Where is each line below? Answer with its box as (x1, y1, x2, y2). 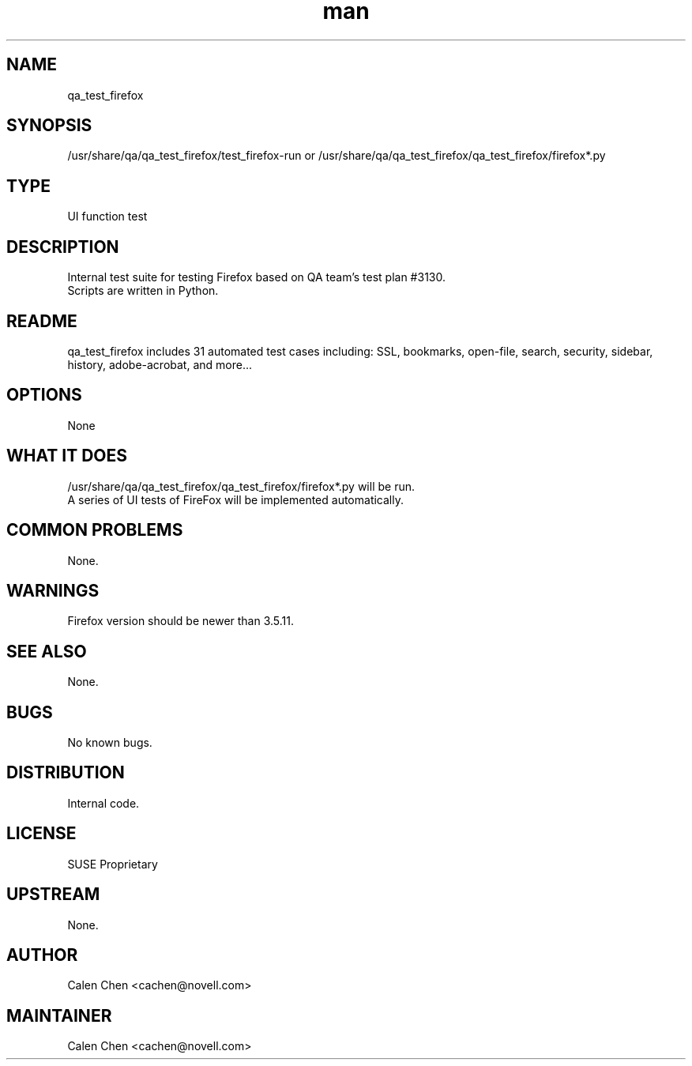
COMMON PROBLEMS (6, 520, 183, 541)
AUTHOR (6, 944, 78, 965)
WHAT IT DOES (6, 446, 128, 466)
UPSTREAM (6, 884, 100, 905)
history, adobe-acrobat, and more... (67, 357, 253, 371)
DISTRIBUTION (6, 763, 125, 783)
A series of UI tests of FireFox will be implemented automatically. (67, 492, 404, 507)
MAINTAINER (6, 1005, 112, 1026)
